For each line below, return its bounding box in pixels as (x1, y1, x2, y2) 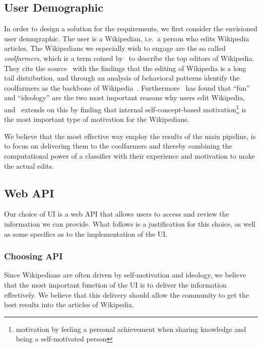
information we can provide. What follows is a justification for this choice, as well (4, 218, 255, 229)
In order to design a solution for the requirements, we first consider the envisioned (4, 23, 257, 34)
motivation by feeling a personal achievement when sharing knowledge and (16, 323, 246, 334)
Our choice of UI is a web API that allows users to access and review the (4, 209, 229, 219)
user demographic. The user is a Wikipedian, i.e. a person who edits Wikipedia (4, 33, 249, 43)
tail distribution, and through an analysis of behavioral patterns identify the (4, 73, 240, 83)
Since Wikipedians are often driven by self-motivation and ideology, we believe (4, 269, 246, 280)
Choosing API (4, 250, 63, 262)
